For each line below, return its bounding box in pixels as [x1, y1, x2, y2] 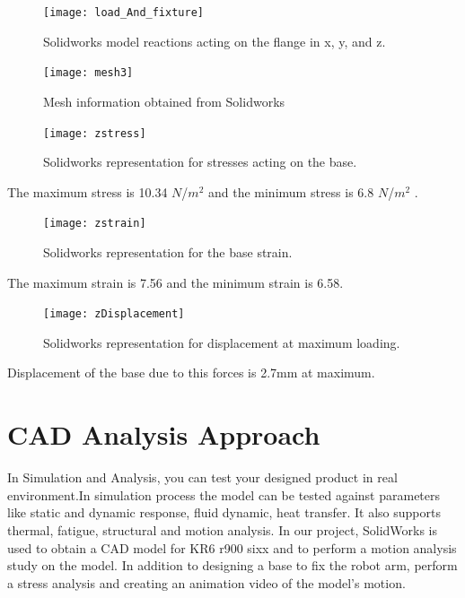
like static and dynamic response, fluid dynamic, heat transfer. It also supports [7, 503, 441, 522]
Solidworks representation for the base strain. [43, 243, 293, 261]
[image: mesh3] [43, 66, 134, 80]
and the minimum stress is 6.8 [207, 182, 374, 201]
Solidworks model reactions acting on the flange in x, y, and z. [43, 31, 386, 50]
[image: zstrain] [43, 217, 146, 230]
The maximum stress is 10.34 [7, 182, 168, 201]
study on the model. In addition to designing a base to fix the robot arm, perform [7, 556, 458, 575]
